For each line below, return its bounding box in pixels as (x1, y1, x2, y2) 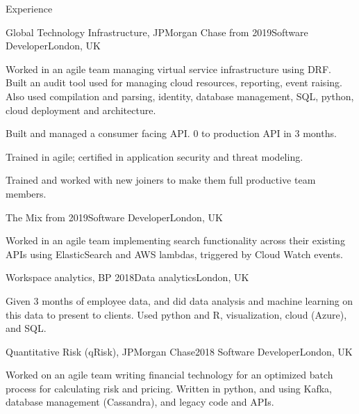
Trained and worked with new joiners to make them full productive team (6, 173, 316, 187)
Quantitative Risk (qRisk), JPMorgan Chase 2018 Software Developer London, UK (6, 344, 353, 358)
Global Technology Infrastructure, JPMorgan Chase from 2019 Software (6, 24, 308, 39)
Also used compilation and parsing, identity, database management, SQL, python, (6, 88, 354, 103)
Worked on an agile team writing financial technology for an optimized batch (6, 367, 333, 382)
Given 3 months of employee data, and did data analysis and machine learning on (6, 293, 353, 308)
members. (6, 186, 47, 200)
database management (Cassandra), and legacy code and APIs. (6, 395, 274, 409)
